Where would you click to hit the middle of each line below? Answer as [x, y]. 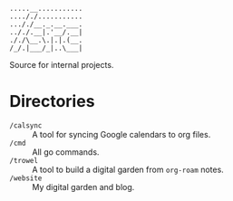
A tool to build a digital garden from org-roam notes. [128, 169]
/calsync [26, 125]
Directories [52, 102]
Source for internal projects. [62, 65]
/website [26, 178]
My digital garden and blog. [83, 187]
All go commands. [66, 152]
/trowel [24, 160]
